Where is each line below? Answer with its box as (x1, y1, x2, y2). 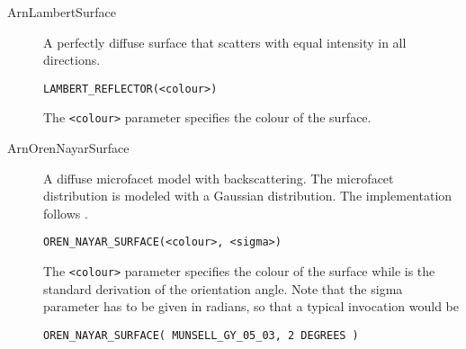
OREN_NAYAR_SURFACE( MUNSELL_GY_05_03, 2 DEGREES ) (43, 328, 359, 342)
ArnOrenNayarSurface (7, 139, 130, 157)
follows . (43, 203, 88, 222)
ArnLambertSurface (7, 3, 116, 21)
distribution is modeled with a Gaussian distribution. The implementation (43, 186, 453, 205)
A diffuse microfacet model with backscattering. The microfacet (43, 168, 394, 187)
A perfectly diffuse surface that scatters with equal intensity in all (43, 32, 407, 51)
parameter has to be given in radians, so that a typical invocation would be (43, 297, 459, 316)
